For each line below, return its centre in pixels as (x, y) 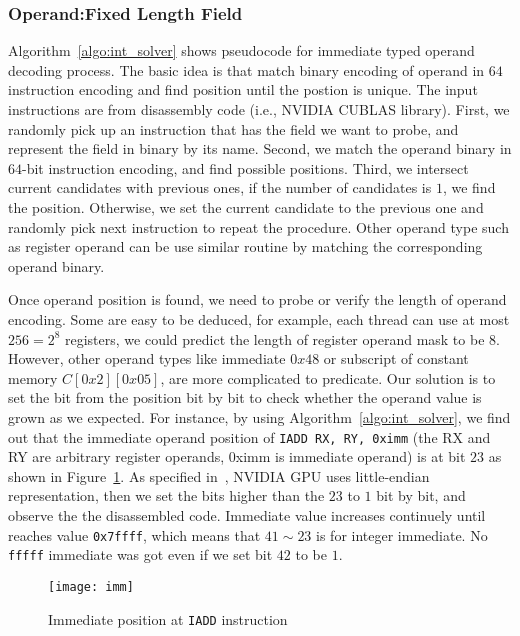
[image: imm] (91, 586)
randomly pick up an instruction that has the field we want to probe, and (233, 128)
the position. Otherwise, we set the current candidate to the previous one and (246, 206)
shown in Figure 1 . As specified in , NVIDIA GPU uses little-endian (219, 475)
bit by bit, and (421, 495)
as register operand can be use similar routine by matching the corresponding (245, 246)
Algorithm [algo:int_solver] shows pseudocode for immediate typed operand (241, 50)
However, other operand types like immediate (147, 358)
